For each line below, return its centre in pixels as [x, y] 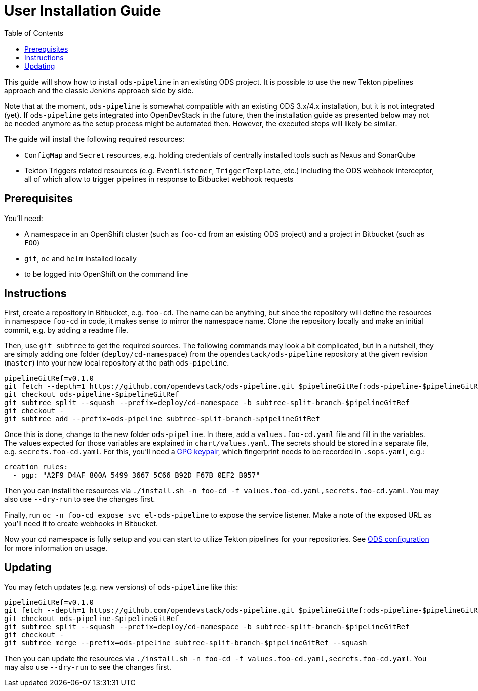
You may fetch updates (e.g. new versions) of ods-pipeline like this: [121, 587]
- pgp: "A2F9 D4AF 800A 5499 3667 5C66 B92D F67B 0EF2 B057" [136, 475]
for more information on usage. [56, 548]
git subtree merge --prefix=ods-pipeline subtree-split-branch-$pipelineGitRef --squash [186, 643]
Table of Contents [34, 33]
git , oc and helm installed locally [81, 258]
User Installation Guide [83, 11]
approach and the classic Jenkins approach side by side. [99, 90]
